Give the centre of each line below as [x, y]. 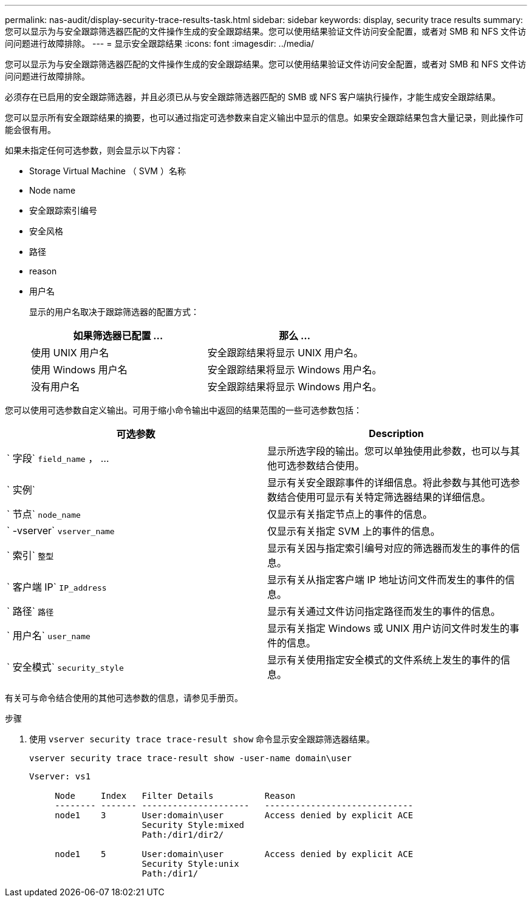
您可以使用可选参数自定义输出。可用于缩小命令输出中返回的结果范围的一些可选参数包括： [183, 410]
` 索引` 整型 [30, 555]
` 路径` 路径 [30, 611]
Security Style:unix [190, 864]
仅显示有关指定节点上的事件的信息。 [350, 514]
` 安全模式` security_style [65, 667]
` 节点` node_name [44, 514]
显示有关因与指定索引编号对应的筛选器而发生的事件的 [389, 548]
